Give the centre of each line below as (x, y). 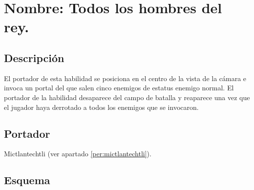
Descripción (34, 57)
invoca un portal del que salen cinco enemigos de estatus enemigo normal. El (119, 88)
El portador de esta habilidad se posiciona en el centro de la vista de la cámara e (125, 78)
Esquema (27, 180)
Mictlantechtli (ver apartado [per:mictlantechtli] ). (78, 154)
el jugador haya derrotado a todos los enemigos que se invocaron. (101, 107)
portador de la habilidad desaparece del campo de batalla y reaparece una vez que (127, 97)
